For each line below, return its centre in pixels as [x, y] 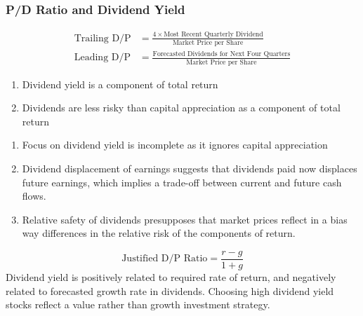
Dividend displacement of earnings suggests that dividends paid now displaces [190, 168]
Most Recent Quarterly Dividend [213, 35]
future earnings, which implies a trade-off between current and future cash [182, 182]
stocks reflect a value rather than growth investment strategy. [138, 304]
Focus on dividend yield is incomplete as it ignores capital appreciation [175, 145]
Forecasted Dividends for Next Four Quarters [222, 54]
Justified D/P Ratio [165, 259]
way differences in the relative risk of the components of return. [159, 233]
